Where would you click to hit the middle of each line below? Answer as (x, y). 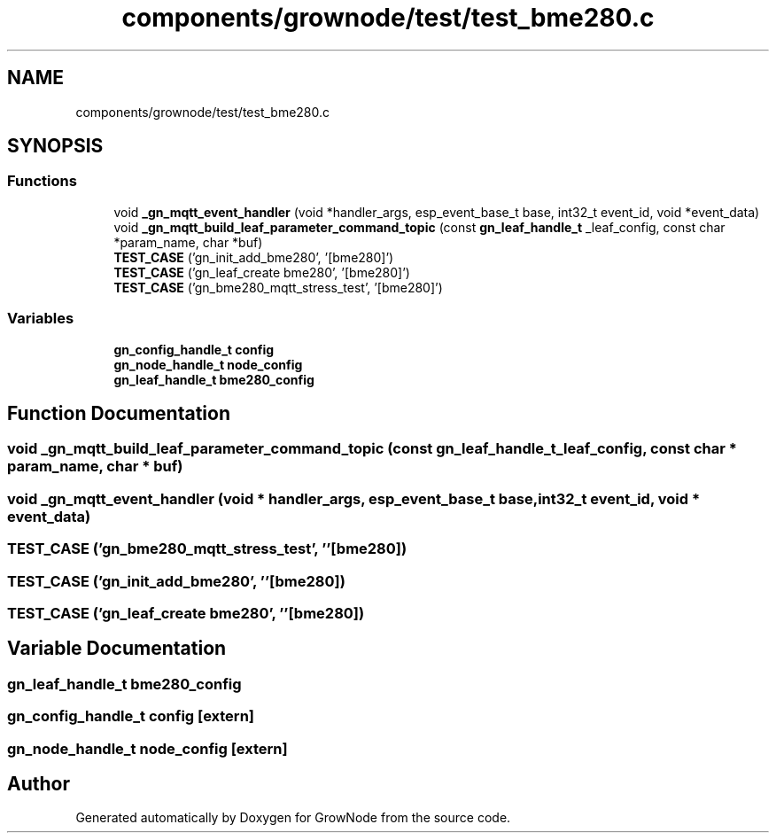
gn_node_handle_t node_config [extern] (147, 748)
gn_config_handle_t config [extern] (131, 716)
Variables (41, 319)
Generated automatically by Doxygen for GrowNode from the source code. (293, 818)
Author (39, 783)
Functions (42, 181)
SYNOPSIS (55, 146)
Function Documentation (119, 413)
